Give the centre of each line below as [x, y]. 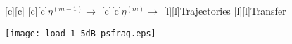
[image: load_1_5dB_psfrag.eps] [81, 33]
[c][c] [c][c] [26, 10]
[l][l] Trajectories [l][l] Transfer [225, 10]
